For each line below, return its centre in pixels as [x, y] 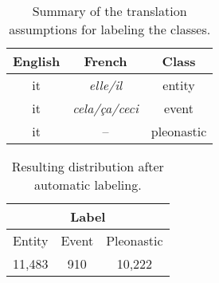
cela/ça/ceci [106, 108]
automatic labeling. [88, 185]
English [37, 61]
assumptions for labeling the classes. [110, 29]
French [106, 61]
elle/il [106, 85]
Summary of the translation [109, 11]
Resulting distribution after [88, 166]
